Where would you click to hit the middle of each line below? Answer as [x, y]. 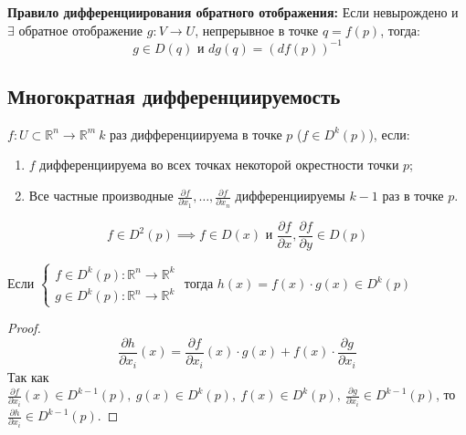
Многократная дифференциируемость [174, 96]
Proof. [24, 328]
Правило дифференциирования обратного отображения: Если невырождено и [233, 12]
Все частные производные [101, 196]
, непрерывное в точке [257, 30]
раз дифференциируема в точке [196, 134]
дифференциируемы [290, 196]
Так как [28, 376]
